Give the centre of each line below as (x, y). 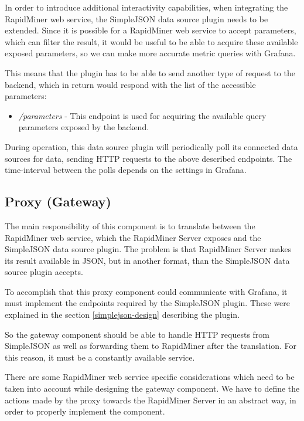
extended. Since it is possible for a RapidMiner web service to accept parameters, (151, 30)
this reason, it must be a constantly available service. (100, 357)
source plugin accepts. (44, 272)
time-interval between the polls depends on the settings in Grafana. (126, 170)
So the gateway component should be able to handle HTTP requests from (137, 334)
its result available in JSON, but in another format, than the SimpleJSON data (147, 260)
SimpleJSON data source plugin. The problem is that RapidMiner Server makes (148, 249)
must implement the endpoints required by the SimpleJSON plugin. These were (148, 303)
